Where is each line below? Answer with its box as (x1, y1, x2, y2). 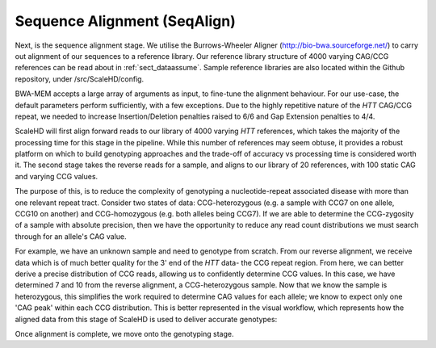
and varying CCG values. (15, 171, 99, 181)
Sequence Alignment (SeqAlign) (15, 12, 236, 30)
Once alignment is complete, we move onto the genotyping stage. (15, 329, 234, 338)
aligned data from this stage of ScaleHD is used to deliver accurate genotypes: (15, 314, 278, 324)
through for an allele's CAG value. (15, 231, 127, 241)
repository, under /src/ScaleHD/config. (15, 73, 145, 84)
